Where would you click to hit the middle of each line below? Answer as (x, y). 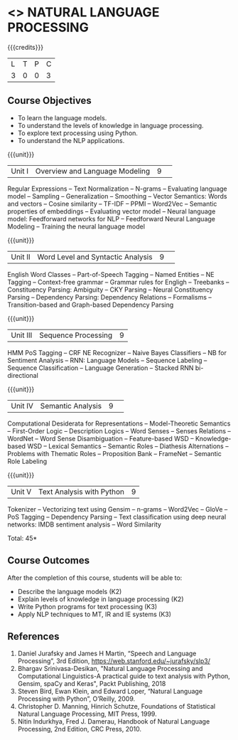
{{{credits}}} (26, 47)
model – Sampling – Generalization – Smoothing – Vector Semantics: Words (117, 196)
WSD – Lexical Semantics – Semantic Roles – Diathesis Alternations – (128, 446)
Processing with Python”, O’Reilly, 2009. (76, 699)
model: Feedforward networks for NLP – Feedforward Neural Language (111, 218)
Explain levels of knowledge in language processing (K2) (101, 599)
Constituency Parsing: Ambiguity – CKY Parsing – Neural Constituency (110, 290)
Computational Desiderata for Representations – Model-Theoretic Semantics (119, 423)
